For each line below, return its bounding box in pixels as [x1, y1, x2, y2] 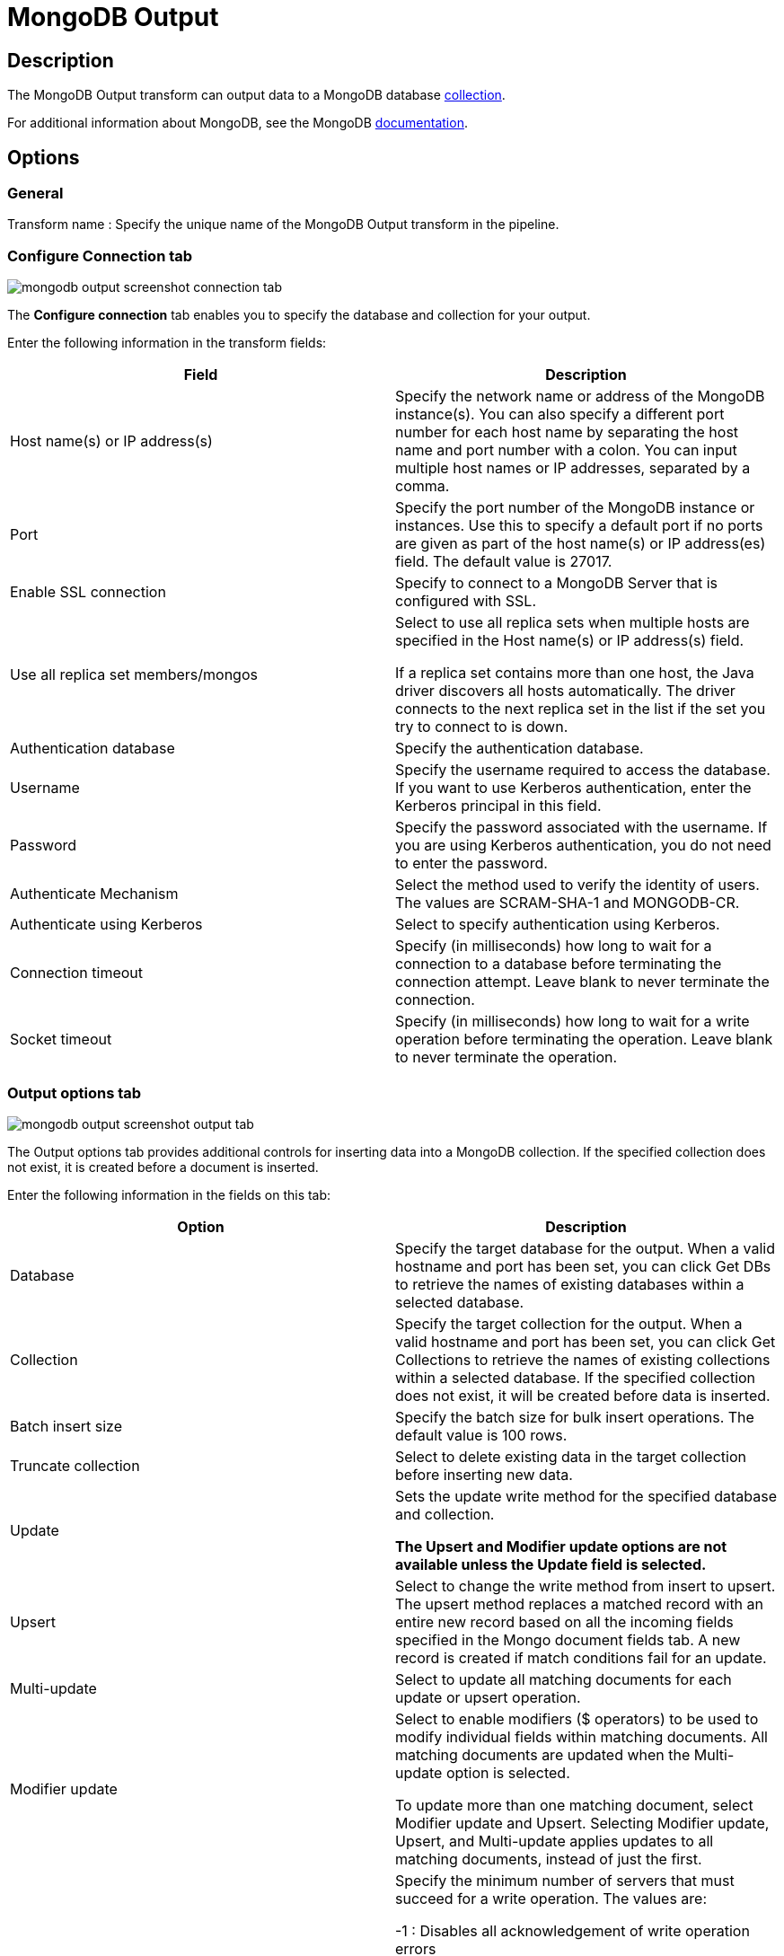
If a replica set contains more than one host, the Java [395, 664, 754, 683]
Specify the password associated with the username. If [395, 818, 768, 837]
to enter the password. [395, 854, 548, 873]
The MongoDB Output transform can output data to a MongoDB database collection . [7, 87, 506, 103]
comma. [395, 477, 450, 496]
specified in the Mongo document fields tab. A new [395, 1630, 741, 1649]
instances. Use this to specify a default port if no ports [395, 516, 763, 535]
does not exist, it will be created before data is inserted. [395, 1386, 771, 1405]
